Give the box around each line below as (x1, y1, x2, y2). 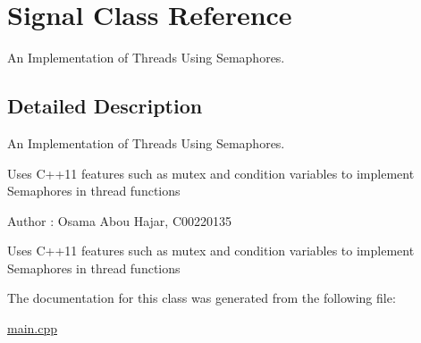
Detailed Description (7, 92, 203, 120)
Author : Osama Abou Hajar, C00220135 (7, 211, 232, 230)
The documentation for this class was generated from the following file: (7, 289, 396, 307)
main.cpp (7, 319, 58, 338)
